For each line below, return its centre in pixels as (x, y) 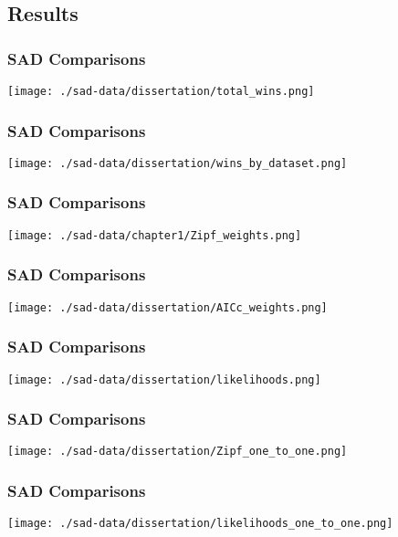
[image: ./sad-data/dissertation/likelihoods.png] (164, 379)
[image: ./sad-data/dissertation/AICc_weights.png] (168, 307)
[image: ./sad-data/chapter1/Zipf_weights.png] (155, 235)
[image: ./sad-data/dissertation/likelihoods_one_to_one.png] (200, 524)
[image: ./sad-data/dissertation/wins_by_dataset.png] (178, 163)
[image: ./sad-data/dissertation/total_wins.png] (161, 91)
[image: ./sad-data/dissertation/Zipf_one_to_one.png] (178, 452)
